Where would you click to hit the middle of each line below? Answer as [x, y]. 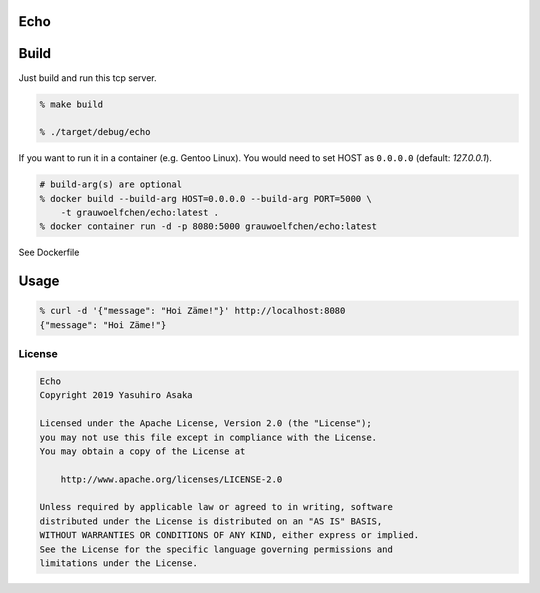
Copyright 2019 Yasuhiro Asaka [116, 395]
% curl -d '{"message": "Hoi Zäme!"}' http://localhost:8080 [192, 311]
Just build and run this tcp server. [87, 77]
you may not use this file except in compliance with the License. [208, 437]
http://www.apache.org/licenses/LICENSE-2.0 [171, 479]
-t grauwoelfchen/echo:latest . [140, 213]
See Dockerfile [49, 252]
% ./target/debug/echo [95, 132]
